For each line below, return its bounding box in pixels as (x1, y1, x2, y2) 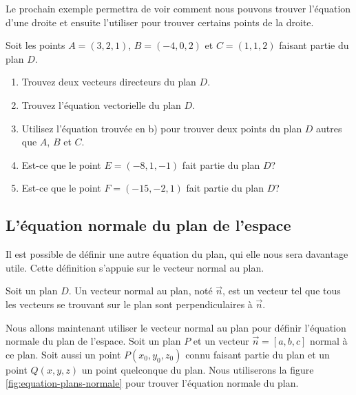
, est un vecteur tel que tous (222, 283, 341, 298)
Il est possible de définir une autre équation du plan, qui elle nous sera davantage (6, 247, 348, 261)
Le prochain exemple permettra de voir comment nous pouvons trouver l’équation (6, 1, 351, 15)
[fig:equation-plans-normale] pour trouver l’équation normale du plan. (6, 376, 299, 390)
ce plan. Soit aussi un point (6, 347, 121, 361)
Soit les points (6, 38, 65, 52)
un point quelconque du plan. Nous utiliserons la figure (81, 362, 314, 376)
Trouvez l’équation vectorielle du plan (21, 97, 181, 112)
